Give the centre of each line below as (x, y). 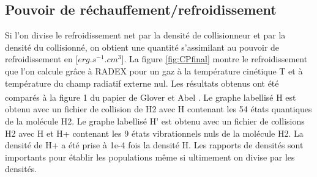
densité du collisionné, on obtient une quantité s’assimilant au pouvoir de (142, 47)
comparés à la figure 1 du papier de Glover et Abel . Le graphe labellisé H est (151, 97)
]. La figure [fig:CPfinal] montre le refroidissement (214, 59)
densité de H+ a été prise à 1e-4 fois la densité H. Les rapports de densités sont (154, 145)
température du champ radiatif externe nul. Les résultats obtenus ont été (142, 83)
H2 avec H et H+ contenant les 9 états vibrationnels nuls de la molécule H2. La (154, 133)
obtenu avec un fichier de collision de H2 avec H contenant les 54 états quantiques (158, 109)
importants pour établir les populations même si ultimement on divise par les (150, 157)
